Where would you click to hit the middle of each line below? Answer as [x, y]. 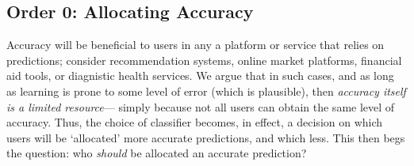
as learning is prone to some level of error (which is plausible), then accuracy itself [206, 91]
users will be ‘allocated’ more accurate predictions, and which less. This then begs [206, 137]
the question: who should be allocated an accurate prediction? [157, 153]
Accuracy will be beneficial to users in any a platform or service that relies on [195, 45]
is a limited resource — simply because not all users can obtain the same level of [201, 106]
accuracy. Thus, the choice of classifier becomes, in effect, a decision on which [195, 122]
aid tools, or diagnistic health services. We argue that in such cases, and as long [200, 75]
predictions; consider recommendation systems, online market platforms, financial [204, 60]
